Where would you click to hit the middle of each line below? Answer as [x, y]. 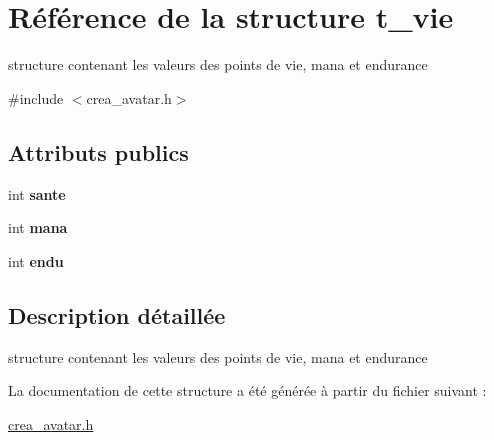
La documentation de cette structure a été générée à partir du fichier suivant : [247, 390]
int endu [36, 260]
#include [36, 97]
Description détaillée [117, 314]
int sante [37, 193]
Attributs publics [98, 151]
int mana [38, 227]
